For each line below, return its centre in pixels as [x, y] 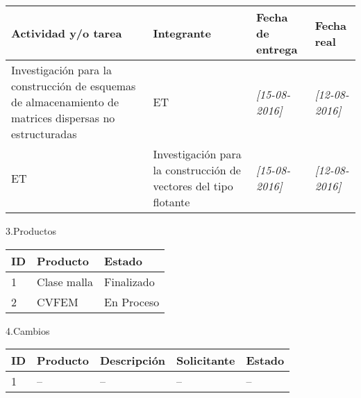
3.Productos [31, 231]
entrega [277, 49]
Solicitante [206, 360]
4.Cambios [28, 330]
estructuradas [44, 134]
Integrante [182, 33]
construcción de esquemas [74, 86]
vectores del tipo [193, 186]
